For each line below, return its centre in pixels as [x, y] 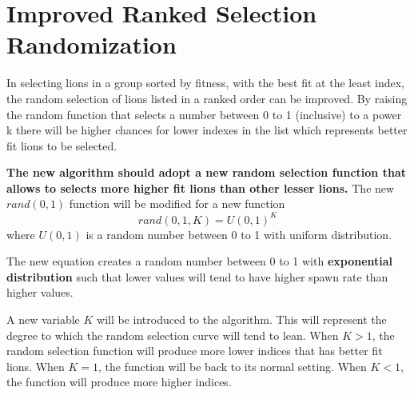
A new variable [43, 319]
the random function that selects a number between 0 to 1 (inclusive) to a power [204, 114]
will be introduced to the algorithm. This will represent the [242, 319]
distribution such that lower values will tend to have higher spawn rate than [197, 276]
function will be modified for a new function [177, 203]
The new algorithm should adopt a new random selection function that [206, 172]
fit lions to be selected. [62, 145]
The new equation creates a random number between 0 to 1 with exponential [200, 261]
